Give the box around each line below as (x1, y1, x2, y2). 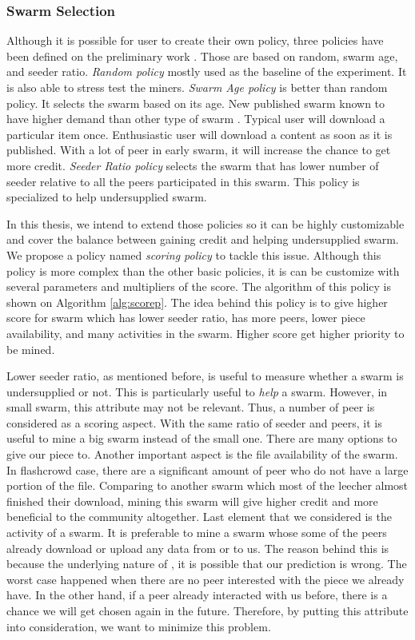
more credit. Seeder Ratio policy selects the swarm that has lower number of (6, 157, 379, 173)
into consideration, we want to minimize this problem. (6, 618, 271, 634)
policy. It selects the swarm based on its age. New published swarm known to (6, 94, 385, 111)
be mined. (6, 340, 55, 357)
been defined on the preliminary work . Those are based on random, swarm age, (6, 47, 398, 64)
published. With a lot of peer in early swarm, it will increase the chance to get (6, 141, 391, 158)
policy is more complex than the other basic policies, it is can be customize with (6, 262, 400, 279)
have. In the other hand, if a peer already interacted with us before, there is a (6, 586, 388, 603)
